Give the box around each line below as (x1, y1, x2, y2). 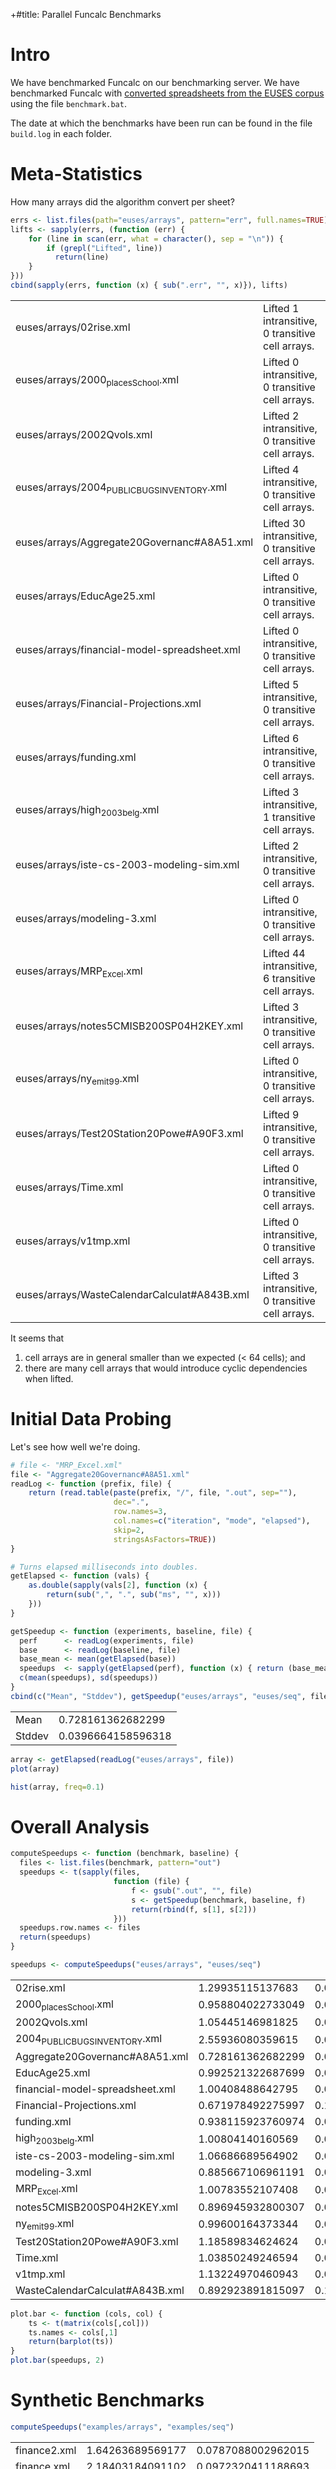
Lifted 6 (263, 731, 300, 745)
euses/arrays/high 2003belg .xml (15, 803, 160, 819)
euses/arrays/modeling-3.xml (15, 911, 157, 925)
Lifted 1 (263, 301, 300, 315)
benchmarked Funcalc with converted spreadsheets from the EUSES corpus (10, 87, 325, 99)
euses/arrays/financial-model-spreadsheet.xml (15, 642, 241, 656)
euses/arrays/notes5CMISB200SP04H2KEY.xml (15, 1019, 244, 1033)
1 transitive (263, 810, 316, 824)
